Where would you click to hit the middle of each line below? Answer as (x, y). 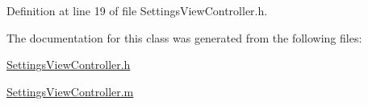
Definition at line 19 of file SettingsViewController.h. (137, 10)
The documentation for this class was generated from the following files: (184, 37)
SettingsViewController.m (70, 91)
